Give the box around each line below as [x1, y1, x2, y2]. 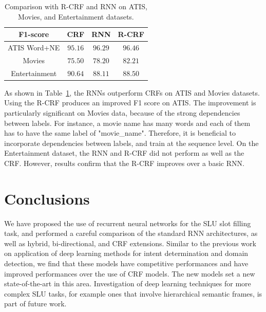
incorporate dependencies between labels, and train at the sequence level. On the [4, 137, 259, 148]
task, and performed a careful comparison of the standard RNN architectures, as [4, 228, 258, 238]
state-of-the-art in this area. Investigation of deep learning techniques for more [4, 278, 251, 289]
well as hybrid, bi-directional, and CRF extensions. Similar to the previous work [4, 237, 256, 248]
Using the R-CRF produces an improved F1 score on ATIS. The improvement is [4, 97, 256, 108]
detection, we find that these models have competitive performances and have [4, 258, 249, 269]
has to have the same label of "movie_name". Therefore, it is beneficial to [4, 127, 236, 138]
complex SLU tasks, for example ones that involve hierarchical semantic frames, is [4, 288, 262, 299]
